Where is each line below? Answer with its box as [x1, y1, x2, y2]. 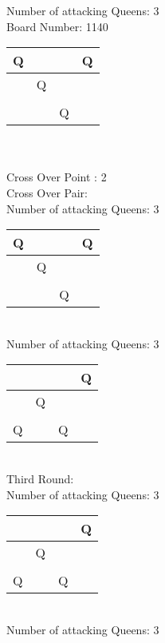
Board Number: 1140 [6, 18, 108, 34]
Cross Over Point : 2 [6, 169, 107, 185]
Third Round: [6, 470, 74, 486]
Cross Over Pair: [6, 184, 88, 200]
